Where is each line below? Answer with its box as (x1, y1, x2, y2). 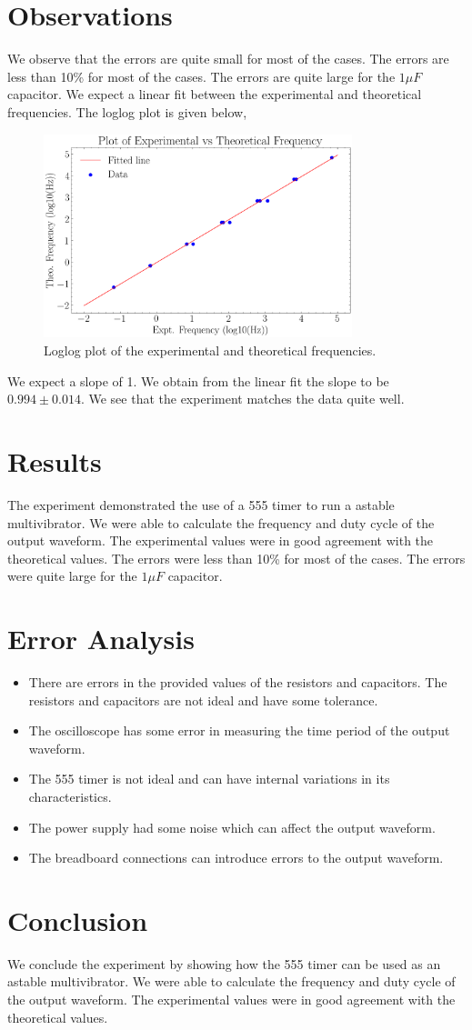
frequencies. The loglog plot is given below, (7, 102, 247, 121)
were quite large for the (7, 566, 137, 585)
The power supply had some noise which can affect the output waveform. (28, 817, 436, 836)
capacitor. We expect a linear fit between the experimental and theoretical (7, 85, 422, 104)
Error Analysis (7, 620, 195, 657)
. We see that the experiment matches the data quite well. (80, 389, 405, 408)
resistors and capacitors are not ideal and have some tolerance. (28, 690, 378, 709)
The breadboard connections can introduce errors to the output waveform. (28, 848, 444, 867)
